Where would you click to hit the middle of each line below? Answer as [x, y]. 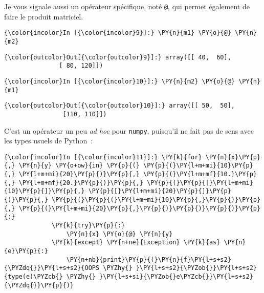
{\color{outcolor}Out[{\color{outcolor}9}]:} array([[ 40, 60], [118, 57]
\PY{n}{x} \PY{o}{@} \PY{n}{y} [119, 234]
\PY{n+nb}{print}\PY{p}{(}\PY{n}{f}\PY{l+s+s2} [149, 259]
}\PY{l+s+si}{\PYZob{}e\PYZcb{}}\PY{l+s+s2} [176, 276]
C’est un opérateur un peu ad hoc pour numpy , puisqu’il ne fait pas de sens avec [129, 130]
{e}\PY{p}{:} [26, 251]
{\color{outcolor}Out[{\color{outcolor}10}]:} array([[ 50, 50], [120, 106]
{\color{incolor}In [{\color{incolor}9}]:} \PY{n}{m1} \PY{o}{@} [118, 33]
